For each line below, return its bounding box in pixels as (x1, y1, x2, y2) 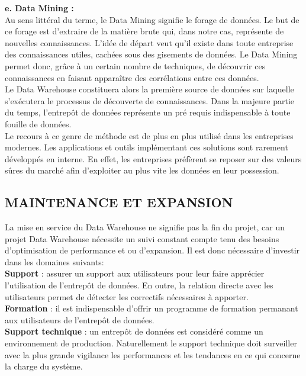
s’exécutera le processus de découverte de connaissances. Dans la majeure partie (5, 94, 294, 107)
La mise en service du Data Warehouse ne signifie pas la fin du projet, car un (5, 221, 285, 233)
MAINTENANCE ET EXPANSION (5, 193, 233, 211)
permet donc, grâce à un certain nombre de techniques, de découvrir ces (5, 59, 266, 72)
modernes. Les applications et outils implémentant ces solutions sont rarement (5, 141, 288, 153)
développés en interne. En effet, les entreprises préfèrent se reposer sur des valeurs (5, 152, 302, 165)
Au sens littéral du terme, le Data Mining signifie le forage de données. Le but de (5, 13, 299, 25)
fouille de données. (5, 117, 72, 130)
